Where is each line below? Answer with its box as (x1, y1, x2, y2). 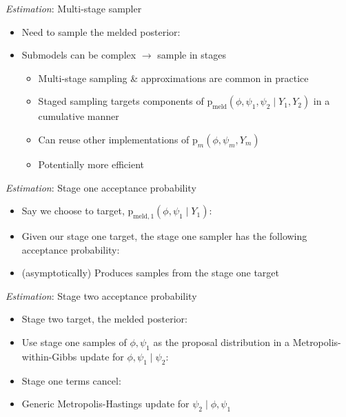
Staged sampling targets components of (38, 94, 204, 108)
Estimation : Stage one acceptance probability (6, 180, 196, 194)
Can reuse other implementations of (38, 132, 190, 146)
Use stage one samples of (21, 334, 127, 349)
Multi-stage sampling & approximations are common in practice (38, 70, 309, 85)
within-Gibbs (21, 349, 77, 363)
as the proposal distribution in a (153, 334, 289, 349)
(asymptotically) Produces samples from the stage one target (21, 265, 280, 280)
